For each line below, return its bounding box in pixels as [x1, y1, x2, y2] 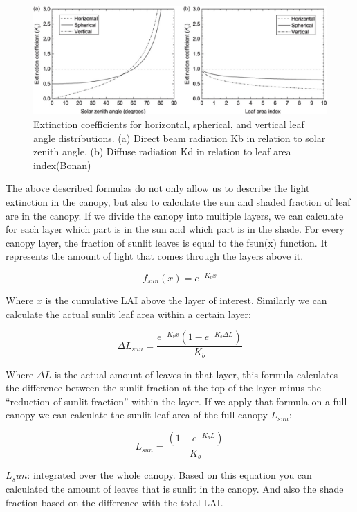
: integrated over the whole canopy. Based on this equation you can [27, 468, 312, 482]
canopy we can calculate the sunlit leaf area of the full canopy [6, 407, 268, 422]
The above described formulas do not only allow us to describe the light [6, 181, 310, 195]
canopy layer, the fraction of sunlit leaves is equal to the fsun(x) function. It [6, 235, 328, 249]
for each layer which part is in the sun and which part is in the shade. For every [6, 222, 345, 236]
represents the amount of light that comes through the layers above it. [6, 249, 304, 263]
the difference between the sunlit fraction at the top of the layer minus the [6, 380, 322, 395]
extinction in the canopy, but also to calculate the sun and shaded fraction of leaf [6, 194, 351, 209]
